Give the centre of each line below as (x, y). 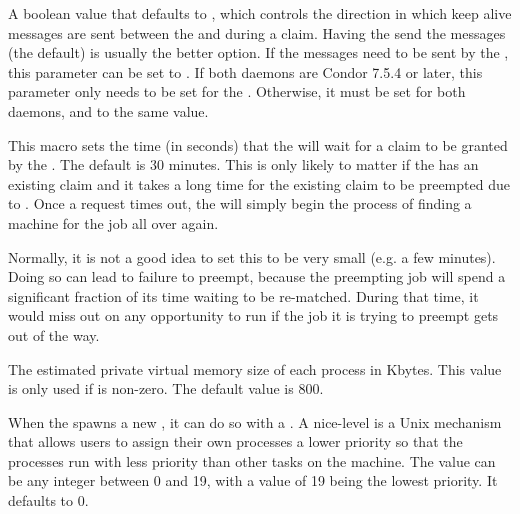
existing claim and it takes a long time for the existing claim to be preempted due (259, 183)
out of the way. (54, 334)
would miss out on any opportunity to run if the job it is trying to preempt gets (253, 315)
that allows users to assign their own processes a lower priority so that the (235, 441)
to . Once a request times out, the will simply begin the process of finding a (240, 203)
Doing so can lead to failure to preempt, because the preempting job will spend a (257, 276)
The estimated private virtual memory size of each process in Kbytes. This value (255, 368)
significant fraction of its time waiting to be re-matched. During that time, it (243, 295)
